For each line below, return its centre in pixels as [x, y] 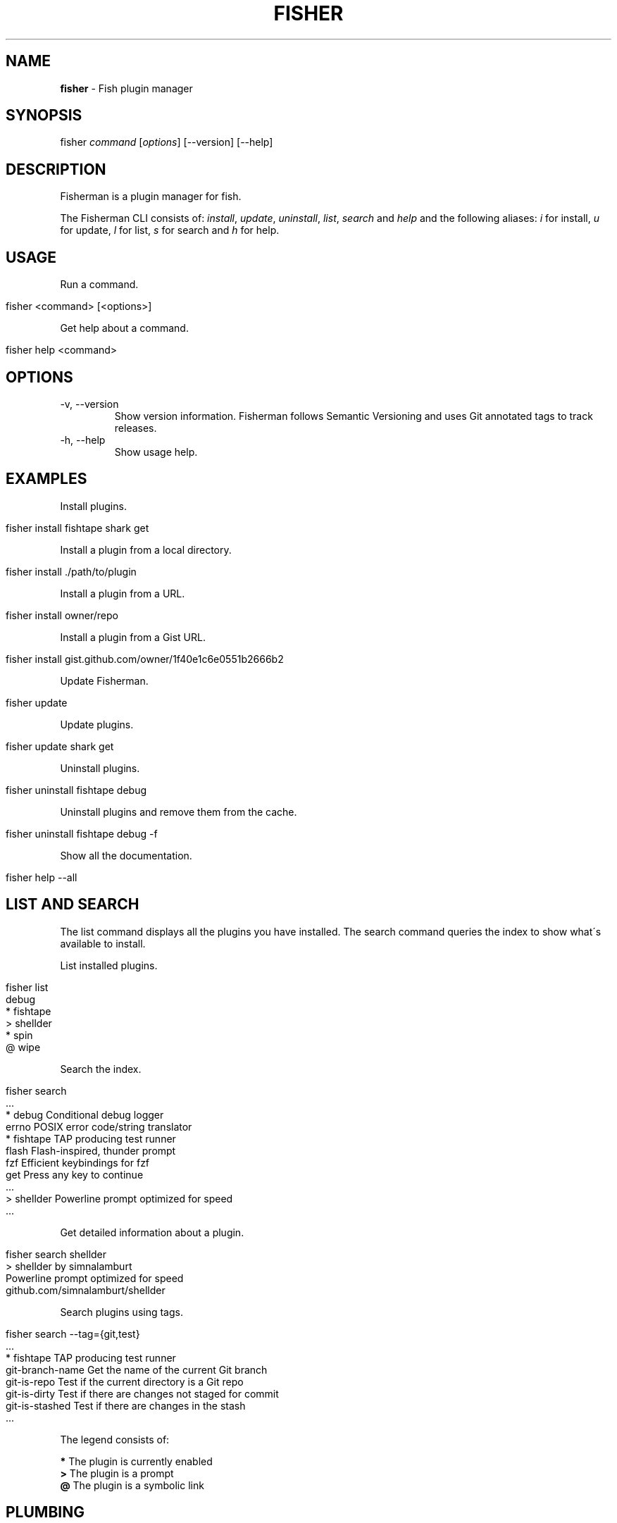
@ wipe [23, 1047]
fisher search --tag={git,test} [73, 1334]
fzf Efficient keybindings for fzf [78, 1162]
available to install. [103, 943]
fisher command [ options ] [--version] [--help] [167, 142]
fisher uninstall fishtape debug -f [82, 833]
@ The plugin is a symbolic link [132, 1485]
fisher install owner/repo [62, 615]
